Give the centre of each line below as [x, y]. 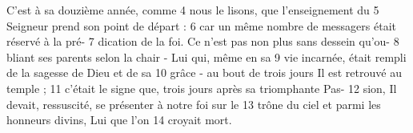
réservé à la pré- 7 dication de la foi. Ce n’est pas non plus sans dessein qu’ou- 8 [203, 41]
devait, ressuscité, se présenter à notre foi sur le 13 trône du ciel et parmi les [194, 104]
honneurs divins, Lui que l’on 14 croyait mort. [119, 120]
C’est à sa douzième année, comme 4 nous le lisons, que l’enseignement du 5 [193, 10]
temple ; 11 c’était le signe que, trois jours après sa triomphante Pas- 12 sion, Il [202, 88]
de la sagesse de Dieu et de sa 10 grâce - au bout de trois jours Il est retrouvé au [204, 73]
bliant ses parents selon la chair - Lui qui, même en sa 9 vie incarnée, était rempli [206, 56]
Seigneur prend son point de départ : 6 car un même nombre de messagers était [202, 25]
